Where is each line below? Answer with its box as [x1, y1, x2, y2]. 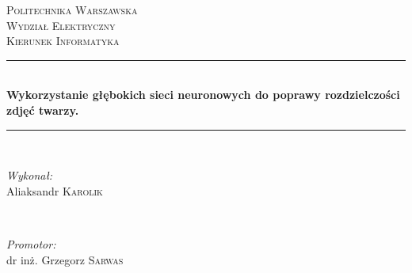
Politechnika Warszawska [6, 2, 138, 17]
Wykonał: [6, 167, 53, 184]
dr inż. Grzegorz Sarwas [6, 251, 124, 267]
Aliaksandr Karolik [6, 182, 103, 199]
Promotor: [6, 235, 56, 252]
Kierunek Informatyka [6, 32, 120, 49]
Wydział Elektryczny [6, 17, 116, 33]
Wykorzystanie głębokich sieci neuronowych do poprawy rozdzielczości [6, 86, 400, 103]
